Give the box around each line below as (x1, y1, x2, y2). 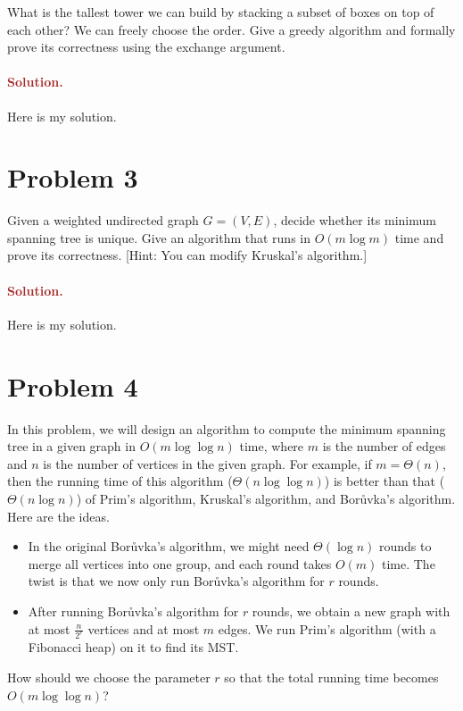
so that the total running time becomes (224, 668, 439, 686)
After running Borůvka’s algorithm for (28, 601, 239, 620)
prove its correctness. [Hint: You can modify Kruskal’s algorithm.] (7, 246, 368, 264)
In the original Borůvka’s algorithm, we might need (28, 537, 310, 556)
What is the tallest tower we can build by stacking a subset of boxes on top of (7, 3, 434, 21)
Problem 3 (7, 159, 138, 196)
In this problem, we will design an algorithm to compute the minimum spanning (7, 419, 446, 438)
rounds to (378, 537, 432, 556)
